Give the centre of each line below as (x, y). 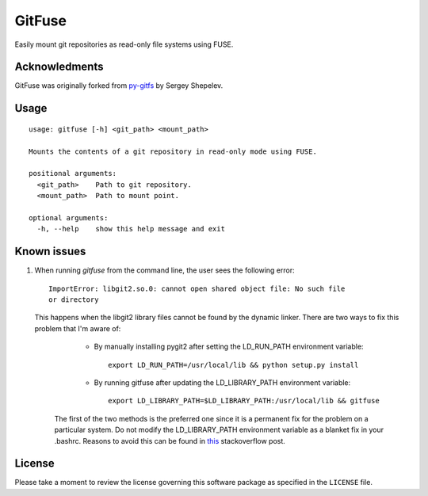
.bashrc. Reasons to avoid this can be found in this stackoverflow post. (170, 441)
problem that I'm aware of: (78, 328)
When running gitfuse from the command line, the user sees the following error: (164, 270)
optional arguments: (69, 217)
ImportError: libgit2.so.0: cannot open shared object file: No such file (197, 288)
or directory (74, 300)
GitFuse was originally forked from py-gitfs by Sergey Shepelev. (119, 86)
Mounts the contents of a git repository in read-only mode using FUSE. (173, 151)
